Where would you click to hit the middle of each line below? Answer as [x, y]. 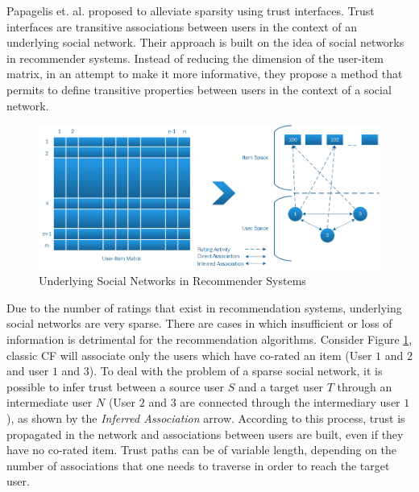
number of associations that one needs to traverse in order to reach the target [198, 465]
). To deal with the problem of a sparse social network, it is [236, 371]
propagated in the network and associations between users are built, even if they [205, 434]
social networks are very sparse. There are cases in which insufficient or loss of [199, 323]
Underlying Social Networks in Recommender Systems [172, 281]
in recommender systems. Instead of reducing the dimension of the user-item [195, 58]
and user [28, 371]
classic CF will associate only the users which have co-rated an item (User [189, 355]
